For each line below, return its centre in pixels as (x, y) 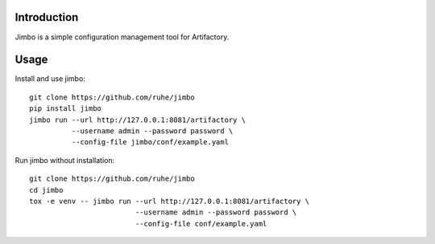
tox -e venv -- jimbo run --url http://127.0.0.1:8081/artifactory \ (170, 201)
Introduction (47, 17)
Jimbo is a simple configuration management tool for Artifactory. (122, 37)
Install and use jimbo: (50, 79)
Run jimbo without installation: (65, 160)
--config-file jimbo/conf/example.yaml (150, 142)
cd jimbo (46, 190)
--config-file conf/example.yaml (201, 224)
